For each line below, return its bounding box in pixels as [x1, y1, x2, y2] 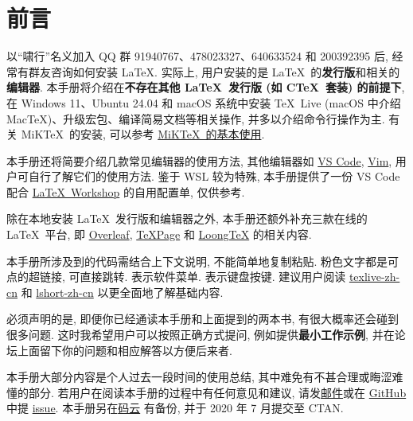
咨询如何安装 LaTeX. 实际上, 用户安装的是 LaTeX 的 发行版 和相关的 [50, 63, 400, 80]
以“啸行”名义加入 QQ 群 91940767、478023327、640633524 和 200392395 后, [6, 48, 388, 64]
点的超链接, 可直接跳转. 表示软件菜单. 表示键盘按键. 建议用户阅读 [6, 268, 346, 285]
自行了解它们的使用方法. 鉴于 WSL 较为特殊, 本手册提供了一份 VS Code [28, 168, 400, 185]
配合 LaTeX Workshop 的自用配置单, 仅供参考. [6, 183, 245, 200]
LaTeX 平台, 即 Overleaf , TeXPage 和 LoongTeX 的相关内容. [6, 226, 312, 243]
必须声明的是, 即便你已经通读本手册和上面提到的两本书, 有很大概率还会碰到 [6, 310, 399, 327]
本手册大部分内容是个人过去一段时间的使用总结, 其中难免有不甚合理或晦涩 [6, 368, 392, 385]
